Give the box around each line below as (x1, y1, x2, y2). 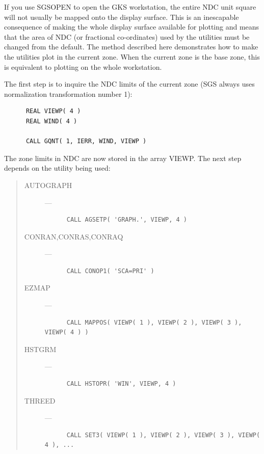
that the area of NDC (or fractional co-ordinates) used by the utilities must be (4, 31, 250, 42)
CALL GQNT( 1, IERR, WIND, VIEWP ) (25, 138, 147, 145)
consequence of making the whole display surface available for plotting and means (4, 21, 259, 32)
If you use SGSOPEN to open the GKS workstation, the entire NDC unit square (4, 2, 256, 12)
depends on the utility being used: (4, 163, 111, 173)
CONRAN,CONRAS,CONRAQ (24, 231, 123, 242)
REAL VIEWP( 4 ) (25, 108, 81, 115)
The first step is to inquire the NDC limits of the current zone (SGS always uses (4, 78, 255, 89)
